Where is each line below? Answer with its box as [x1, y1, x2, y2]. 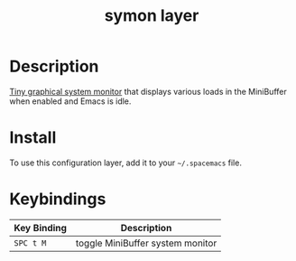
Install [9, 127, 57, 148]
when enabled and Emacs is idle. [9, 96, 132, 107]
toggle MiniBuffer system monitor [75, 237, 217, 249]
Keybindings [9, 189, 106, 210]
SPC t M [14, 238, 47, 248]
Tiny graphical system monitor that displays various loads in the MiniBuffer [9, 86, 287, 97]
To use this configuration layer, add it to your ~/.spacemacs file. [9, 157, 242, 168]
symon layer [104, 5, 199, 26]
